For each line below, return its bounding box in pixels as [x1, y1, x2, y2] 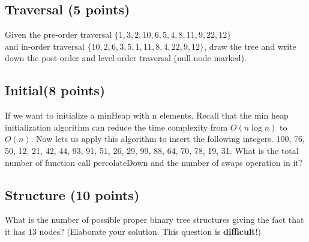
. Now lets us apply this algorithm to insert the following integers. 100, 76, [31, 132, 305, 145]
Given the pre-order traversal [5, 28, 112, 41]
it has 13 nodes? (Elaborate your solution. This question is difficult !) [5, 225, 261, 237]
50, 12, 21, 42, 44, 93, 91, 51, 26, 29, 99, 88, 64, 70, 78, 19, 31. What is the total [5, 144, 299, 156]
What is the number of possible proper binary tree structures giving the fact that [5, 213, 304, 226]
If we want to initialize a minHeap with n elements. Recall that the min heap [5, 109, 289, 122]
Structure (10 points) [5, 185, 140, 204]
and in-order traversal [5, 40, 85, 52]
